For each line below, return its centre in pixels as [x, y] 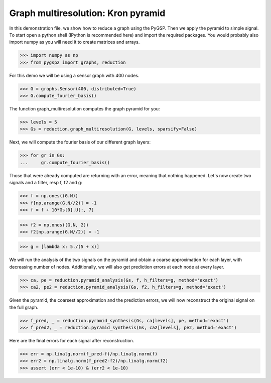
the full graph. [24, 307]
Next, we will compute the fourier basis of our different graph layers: [80, 142]
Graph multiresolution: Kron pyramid [87, 13]
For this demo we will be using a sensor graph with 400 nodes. [74, 75]
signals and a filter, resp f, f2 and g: [46, 183]
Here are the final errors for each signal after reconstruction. [72, 340]
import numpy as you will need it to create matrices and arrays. [75, 42]
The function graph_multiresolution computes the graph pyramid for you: [85, 109]
